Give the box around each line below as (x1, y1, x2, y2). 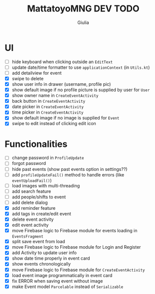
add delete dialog (11, 199, 48, 205)
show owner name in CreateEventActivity (11, 93, 99, 99)
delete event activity (11, 216, 54, 222)
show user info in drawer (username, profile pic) (11, 81, 111, 87)
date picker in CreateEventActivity (11, 104, 84, 110)
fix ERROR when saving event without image (11, 278, 103, 284)
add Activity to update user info (11, 250, 77, 256)
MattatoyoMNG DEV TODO (26, 3, 140, 14)
